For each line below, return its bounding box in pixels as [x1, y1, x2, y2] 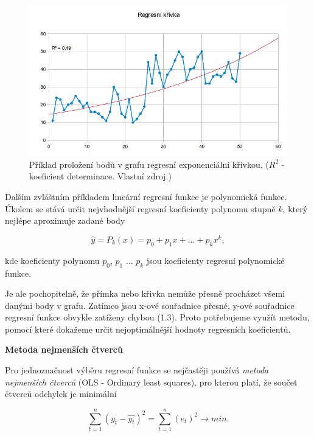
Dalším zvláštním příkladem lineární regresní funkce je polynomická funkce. [5, 190, 287, 203]
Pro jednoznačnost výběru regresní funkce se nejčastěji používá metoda [5, 364, 269, 376]
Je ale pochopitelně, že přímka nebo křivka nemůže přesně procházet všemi [5, 287, 285, 300]
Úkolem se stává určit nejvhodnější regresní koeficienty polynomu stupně [5, 202, 276, 215]
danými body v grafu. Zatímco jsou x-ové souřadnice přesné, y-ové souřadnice [5, 299, 295, 311]
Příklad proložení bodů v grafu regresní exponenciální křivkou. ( [29, 157, 269, 170]
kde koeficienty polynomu [5, 254, 100, 266]
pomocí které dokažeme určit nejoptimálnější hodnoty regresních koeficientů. [5, 322, 291, 335]
